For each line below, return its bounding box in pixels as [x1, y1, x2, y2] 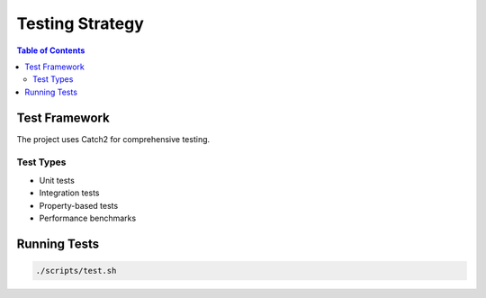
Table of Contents [16, 45, 85, 56]
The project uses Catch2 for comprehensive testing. [16, 133, 211, 144]
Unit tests [39, 175, 76, 185]
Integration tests [39, 187, 100, 198]
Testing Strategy [16, 14, 144, 33]
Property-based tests [39, 200, 119, 211]
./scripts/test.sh [35, 266, 117, 275]
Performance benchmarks [39, 212, 137, 223]
